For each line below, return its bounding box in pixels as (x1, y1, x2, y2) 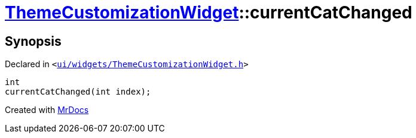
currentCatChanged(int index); (5, 87, 151, 97)
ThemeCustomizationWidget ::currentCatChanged (5, 2, 412, 23)
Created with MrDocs (5, 105, 89, 115)
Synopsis (5, 33, 62, 49)
